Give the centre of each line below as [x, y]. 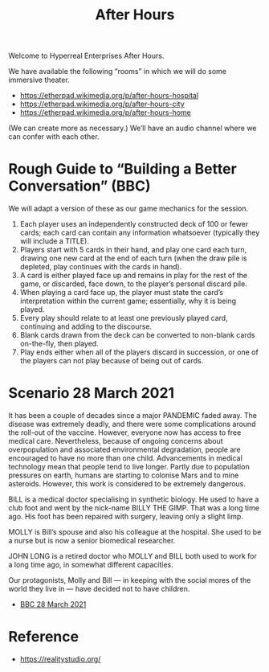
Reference [43, 637]
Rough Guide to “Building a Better [122, 169]
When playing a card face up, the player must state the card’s [121, 293]
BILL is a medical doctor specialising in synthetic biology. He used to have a [134, 499]
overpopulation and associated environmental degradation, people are [124, 450]
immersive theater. [39, 80]
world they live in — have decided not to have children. [99, 589]
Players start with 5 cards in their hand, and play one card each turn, [133, 250]
